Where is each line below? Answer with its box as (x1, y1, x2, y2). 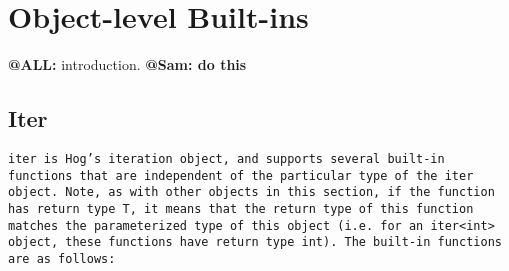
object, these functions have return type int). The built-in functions (8, 235, 502, 250)
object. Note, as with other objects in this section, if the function (8, 185, 495, 200)
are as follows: (8, 251, 116, 266)
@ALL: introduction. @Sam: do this (8, 54, 247, 75)
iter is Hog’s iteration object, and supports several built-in (8, 151, 445, 166)
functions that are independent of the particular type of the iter (8, 168, 474, 183)
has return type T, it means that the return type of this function (8, 201, 474, 216)
